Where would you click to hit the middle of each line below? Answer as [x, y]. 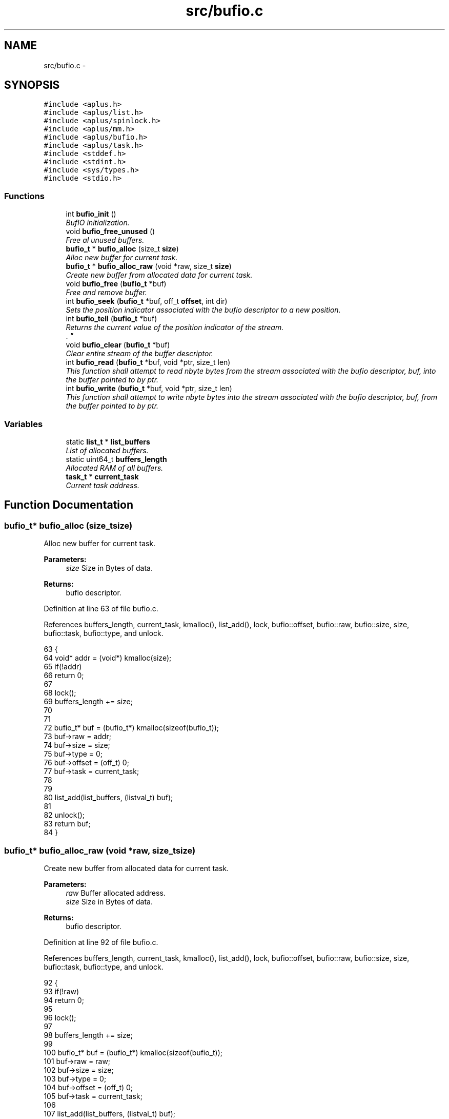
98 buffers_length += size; [88, 1035]
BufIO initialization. [98, 223]
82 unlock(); [64, 815]
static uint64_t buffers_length [116, 459]
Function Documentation [69, 505]
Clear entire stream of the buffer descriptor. [139, 354]
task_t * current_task [102, 476]
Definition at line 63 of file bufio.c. [101, 609]
